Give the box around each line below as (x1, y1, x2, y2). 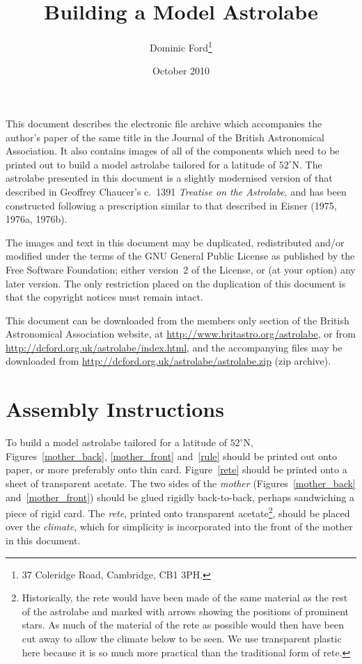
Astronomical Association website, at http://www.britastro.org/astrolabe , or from (6, 326, 356, 341)
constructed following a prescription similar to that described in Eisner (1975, (6, 198, 337, 212)
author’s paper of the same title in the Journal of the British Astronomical (6, 129, 324, 144)
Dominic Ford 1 (150, 38, 212, 54)
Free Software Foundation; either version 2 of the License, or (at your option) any (6, 262, 356, 276)
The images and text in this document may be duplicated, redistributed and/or (6, 235, 345, 249)
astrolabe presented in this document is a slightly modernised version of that (6, 171, 333, 185)
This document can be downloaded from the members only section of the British (6, 313, 349, 327)
